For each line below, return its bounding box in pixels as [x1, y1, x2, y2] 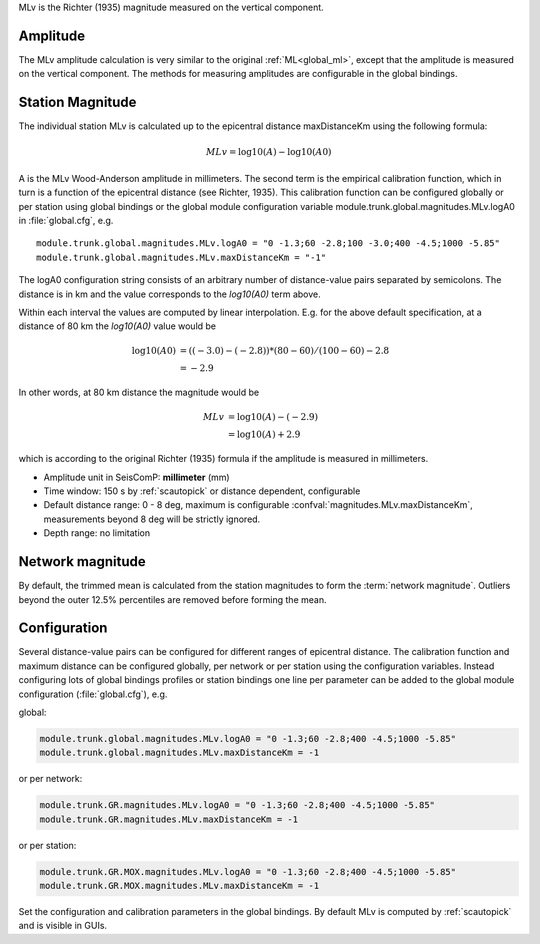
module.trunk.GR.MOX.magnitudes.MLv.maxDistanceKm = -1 [39, 880, 320, 892]
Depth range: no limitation [43, 527, 150, 539]
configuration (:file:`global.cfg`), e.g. [18, 688, 168, 700]
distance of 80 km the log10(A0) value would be [18, 320, 217, 332]
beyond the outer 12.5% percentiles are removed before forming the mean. [18, 593, 327, 605]
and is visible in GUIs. [18, 920, 108, 932]
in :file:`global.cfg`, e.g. [18, 214, 114, 226]
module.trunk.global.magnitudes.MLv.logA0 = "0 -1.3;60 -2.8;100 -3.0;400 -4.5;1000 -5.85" [36, 238, 500, 249]
